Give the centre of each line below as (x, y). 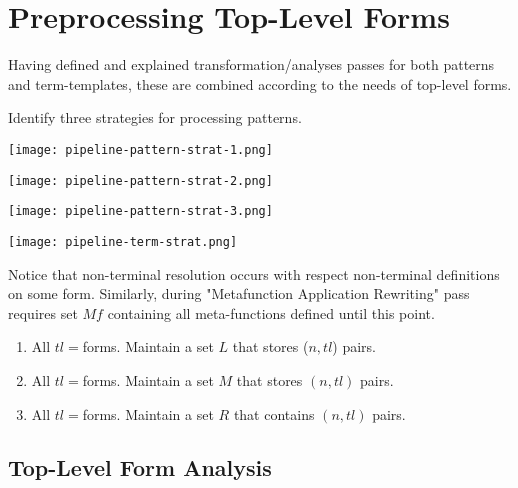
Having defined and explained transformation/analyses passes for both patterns (251, 64)
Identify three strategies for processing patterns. (155, 117)
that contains (274, 413)
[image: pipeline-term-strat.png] (123, 241)
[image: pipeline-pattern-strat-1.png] (140, 149)
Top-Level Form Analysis (140, 467)
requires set (43, 312)
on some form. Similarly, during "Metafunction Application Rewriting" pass (239, 293)
